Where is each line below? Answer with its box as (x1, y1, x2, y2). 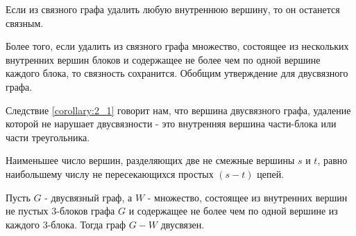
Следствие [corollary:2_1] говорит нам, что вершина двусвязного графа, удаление (6, 102, 351, 117)
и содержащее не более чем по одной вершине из (128, 203, 338, 218)
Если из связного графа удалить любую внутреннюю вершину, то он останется (6, 2, 340, 16)
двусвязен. (160, 217, 205, 231)
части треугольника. (6, 129, 90, 144)
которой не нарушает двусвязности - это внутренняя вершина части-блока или (6, 116, 337, 131)
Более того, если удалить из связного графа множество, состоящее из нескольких (6, 39, 349, 53)
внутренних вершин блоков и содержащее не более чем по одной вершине (6, 52, 321, 66)
